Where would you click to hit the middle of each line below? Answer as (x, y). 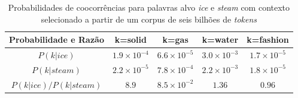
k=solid (130, 39)
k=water (220, 39)
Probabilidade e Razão (57, 39)
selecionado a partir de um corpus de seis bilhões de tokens (149, 19)
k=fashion (268, 39)
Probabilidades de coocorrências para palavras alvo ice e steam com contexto (149, 7)
